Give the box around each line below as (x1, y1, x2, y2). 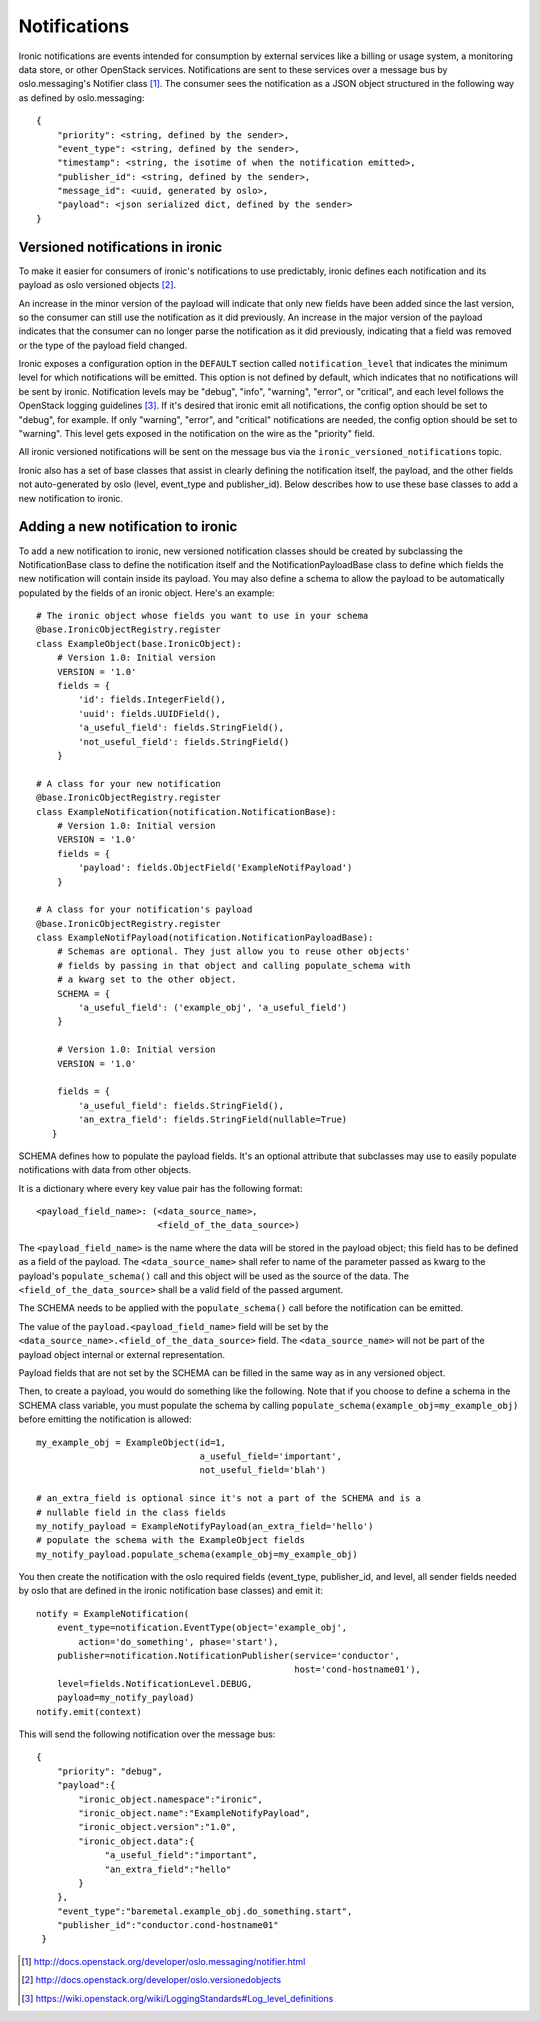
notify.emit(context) (36, 1706, 142, 1717)
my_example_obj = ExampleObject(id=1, (36, 1436, 227, 1448)
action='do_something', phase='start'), (78, 1636, 279, 1647)
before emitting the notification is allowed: (18, 1413, 192, 1425)
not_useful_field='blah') (199, 1465, 327, 1476)
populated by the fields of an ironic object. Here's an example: (18, 586, 275, 599)
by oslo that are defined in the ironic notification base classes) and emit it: (18, 1585, 324, 1597)
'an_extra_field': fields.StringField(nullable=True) (78, 1114, 348, 1125)
